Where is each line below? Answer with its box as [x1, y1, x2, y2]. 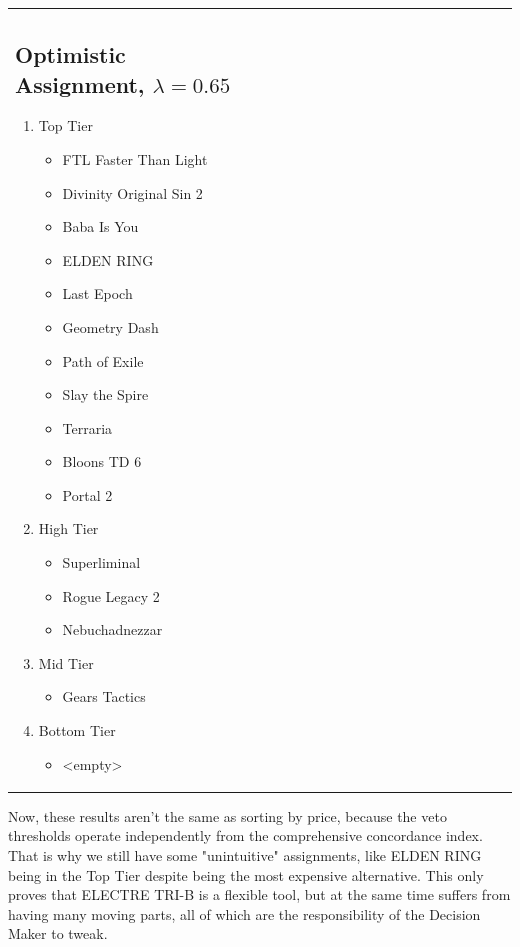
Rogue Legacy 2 [62, 585, 160, 606]
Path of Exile [62, 350, 144, 371]
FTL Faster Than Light [62, 148, 208, 169]
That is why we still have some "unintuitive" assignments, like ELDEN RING [8, 844, 482, 865]
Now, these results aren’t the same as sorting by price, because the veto [8, 805, 447, 826]
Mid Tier [38, 652, 94, 673]
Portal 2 [62, 484, 113, 505]
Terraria [62, 417, 113, 438]
